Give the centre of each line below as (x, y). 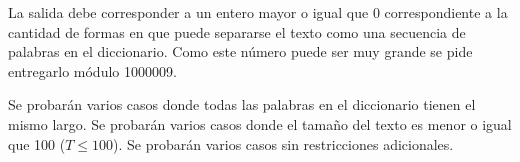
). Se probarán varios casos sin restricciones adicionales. (283, 143)
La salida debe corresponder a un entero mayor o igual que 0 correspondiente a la (258, 12)
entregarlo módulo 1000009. (92, 70)
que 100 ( (37, 143)
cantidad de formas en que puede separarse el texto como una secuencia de (237, 31)
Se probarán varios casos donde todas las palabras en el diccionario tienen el (242, 104)
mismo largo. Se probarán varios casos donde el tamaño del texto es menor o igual (260, 123)
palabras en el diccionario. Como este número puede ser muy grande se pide (240, 51)
